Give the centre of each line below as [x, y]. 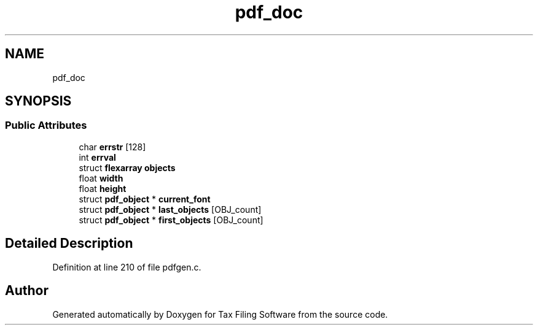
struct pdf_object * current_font [145, 199]
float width [101, 178]
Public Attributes [46, 125]
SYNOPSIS [38, 101]
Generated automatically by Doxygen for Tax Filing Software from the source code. [220, 314]
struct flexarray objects [127, 167]
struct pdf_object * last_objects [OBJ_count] [170, 209]
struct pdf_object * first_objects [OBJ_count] [171, 220]
